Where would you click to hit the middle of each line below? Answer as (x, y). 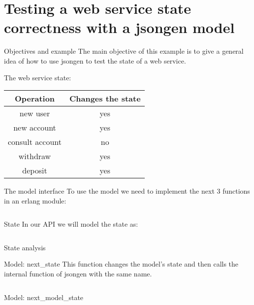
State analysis (25, 247)
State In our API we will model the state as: (71, 224)
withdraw (35, 156)
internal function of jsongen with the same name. (78, 274)
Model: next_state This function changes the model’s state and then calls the (121, 264)
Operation (35, 99)
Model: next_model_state (44, 297)
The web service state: (38, 77)
